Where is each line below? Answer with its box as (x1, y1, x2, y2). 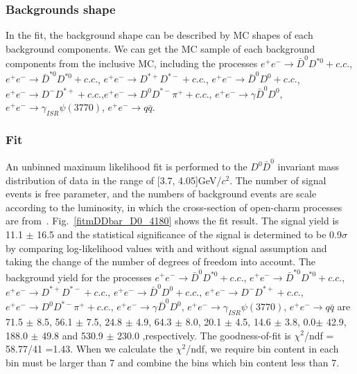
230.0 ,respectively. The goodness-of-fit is (117, 328, 291, 342)
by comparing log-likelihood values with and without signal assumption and (6, 240, 327, 255)
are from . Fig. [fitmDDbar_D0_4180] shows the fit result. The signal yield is (6, 213, 339, 228)
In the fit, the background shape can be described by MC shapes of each (6, 28, 313, 42)
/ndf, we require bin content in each (186, 341, 339, 356)
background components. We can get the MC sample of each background (6, 41, 315, 55)
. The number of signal (229, 172, 326, 187)
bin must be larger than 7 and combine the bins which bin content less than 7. (6, 355, 340, 369)
